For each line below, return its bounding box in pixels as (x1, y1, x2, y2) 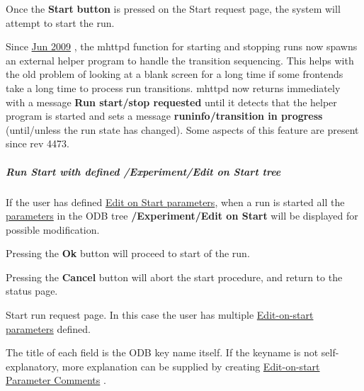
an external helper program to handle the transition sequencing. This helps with (6, 52, 354, 67)
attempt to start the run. (6, 15, 115, 30)
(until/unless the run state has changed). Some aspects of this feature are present (6, 122, 359, 137)
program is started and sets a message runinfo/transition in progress (6, 108, 323, 123)
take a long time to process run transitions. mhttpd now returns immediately (6, 80, 341, 95)
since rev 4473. (6, 136, 69, 151)
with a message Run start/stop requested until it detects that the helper (6, 94, 337, 109)
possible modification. (6, 222, 100, 237)
